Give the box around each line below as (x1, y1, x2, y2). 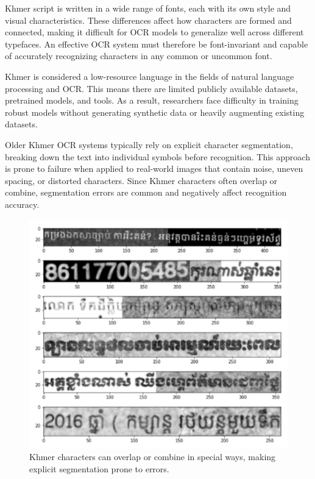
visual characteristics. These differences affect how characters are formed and (5, 13, 292, 26)
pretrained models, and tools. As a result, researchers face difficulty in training (5, 94, 299, 107)
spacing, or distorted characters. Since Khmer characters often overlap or (5, 174, 278, 186)
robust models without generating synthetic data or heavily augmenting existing (5, 105, 305, 118)
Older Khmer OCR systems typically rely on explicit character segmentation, (5, 138, 293, 151)
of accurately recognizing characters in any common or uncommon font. (5, 49, 272, 62)
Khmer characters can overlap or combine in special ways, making (29, 450, 276, 463)
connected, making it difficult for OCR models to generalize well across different (5, 26, 304, 38)
